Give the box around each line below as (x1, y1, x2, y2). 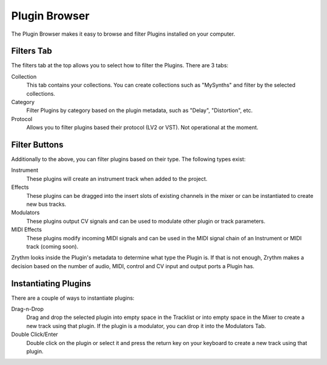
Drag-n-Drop (11, 306, 44, 313)
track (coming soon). (26, 243, 79, 250)
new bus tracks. (26, 200, 67, 208)
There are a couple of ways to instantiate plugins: (11, 294, 134, 301)
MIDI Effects (11, 226, 42, 233)
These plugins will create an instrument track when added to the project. (26, 175, 208, 182)
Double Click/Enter (11, 330, 59, 338)
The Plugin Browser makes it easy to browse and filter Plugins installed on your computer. (11, 30, 236, 38)
